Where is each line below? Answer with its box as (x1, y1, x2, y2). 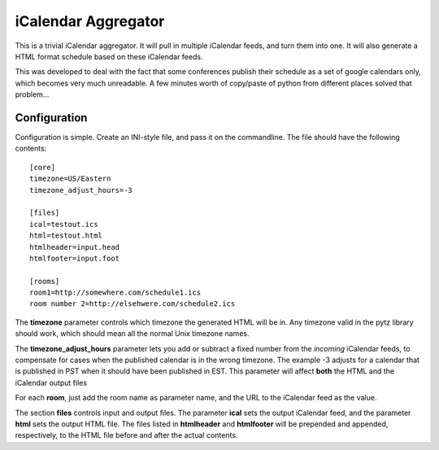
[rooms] (29, 277, 60, 286)
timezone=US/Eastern (29, 174, 111, 183)
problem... (15, 90, 50, 99)
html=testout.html (29, 231, 103, 240)
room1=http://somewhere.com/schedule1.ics (29, 288, 202, 297)
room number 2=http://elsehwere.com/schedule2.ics (29, 299, 236, 308)
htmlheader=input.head (29, 242, 120, 251)
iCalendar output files (15, 378, 88, 387)
